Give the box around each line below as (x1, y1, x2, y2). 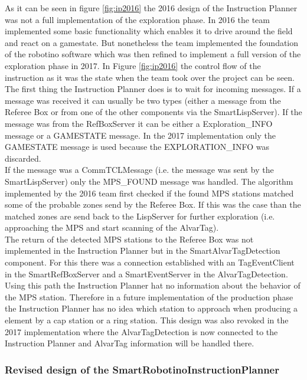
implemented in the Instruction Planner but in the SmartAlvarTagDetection (5, 244, 280, 257)
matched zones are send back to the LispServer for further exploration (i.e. (5, 209, 275, 222)
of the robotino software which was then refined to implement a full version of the (5, 48, 301, 60)
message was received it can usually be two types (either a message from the (5, 94, 281, 106)
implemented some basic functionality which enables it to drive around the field (5, 25, 293, 37)
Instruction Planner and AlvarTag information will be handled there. (5, 337, 254, 349)
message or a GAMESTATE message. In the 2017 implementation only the (5, 129, 276, 141)
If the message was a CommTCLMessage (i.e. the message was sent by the (5, 163, 274, 176)
